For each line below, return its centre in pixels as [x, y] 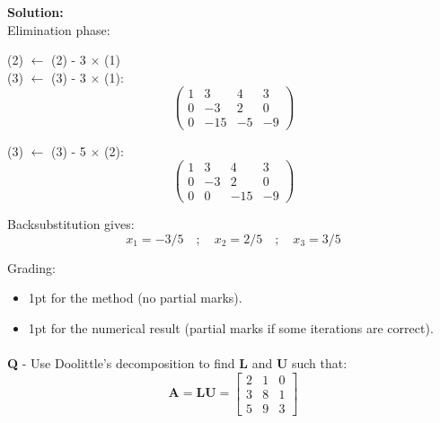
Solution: [35, 12]
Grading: [31, 267]
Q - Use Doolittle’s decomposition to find [121, 363]
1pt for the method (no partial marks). [135, 298]
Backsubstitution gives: [71, 224]
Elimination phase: [59, 29]
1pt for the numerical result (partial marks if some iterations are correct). [231, 328]
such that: [319, 363]
